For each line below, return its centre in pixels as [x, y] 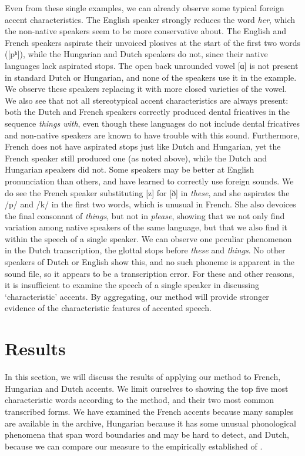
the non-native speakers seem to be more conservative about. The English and [145, 31]
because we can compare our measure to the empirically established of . [134, 446]
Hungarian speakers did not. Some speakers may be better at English [130, 169]
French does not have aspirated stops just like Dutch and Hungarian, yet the [143, 146]
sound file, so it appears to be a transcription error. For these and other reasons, [150, 273]
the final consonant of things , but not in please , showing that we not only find [145, 215]
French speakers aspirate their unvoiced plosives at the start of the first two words [153, 42]
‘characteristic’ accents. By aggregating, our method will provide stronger [137, 296]
